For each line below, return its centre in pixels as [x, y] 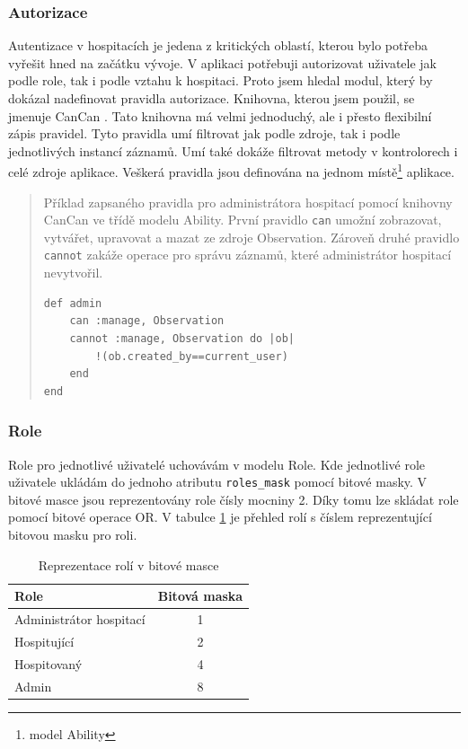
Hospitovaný [49, 663]
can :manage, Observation [147, 321]
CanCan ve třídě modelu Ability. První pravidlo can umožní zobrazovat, [243, 220]
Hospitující [44, 641]
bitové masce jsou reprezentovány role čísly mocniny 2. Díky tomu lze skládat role [234, 499]
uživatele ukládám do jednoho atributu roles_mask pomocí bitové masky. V [218, 482]
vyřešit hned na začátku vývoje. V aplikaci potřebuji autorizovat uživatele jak [223, 62]
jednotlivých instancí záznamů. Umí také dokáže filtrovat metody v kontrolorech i [233, 150]
